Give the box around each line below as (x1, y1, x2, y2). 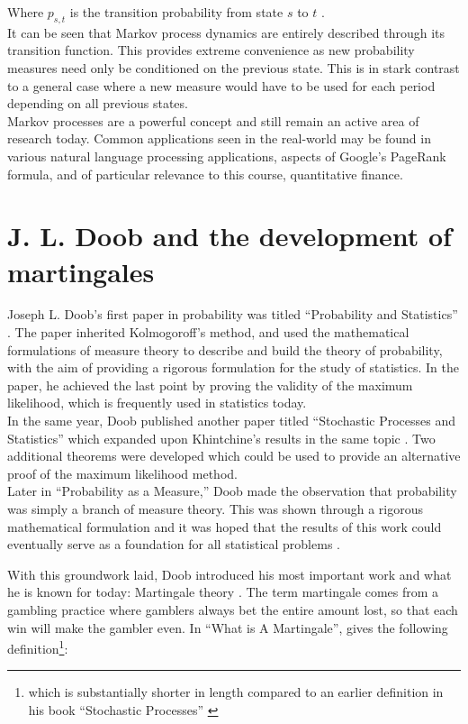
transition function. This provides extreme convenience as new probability (7, 41, 415, 60)
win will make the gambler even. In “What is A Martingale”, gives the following (7, 618, 448, 637)
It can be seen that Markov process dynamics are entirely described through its (7, 23, 445, 41)
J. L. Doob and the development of (7, 217, 452, 254)
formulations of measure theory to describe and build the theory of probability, (7, 340, 443, 359)
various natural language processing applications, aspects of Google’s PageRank (7, 146, 446, 165)
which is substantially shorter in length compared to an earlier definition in (28, 683, 444, 701)
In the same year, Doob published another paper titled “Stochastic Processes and (7, 411, 456, 430)
